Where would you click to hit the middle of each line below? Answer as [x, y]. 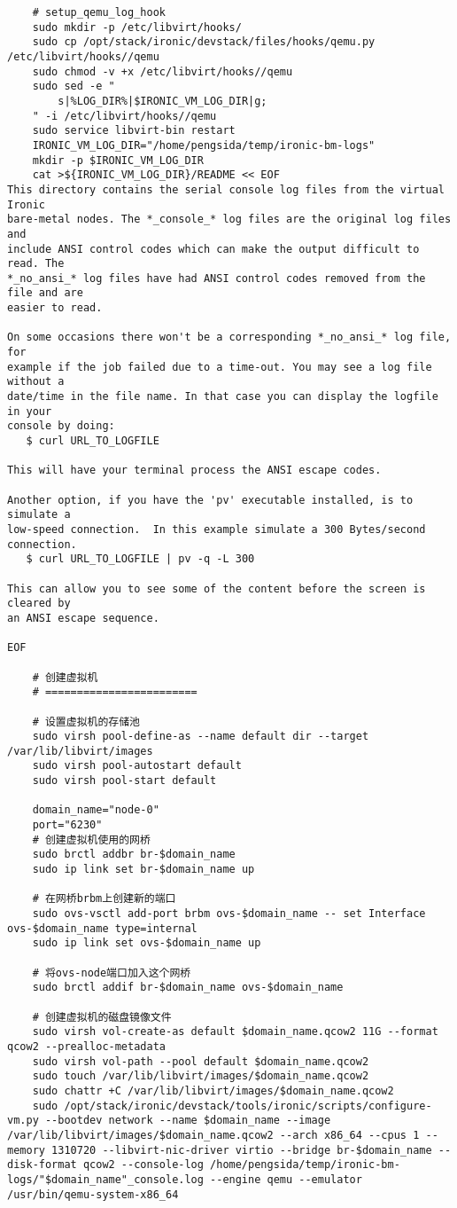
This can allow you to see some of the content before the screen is [217, 588]
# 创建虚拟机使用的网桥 [91, 839]
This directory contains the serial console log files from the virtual [226, 189]
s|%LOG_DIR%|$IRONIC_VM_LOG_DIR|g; [163, 101]
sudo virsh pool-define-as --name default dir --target [201, 737]
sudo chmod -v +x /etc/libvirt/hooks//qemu [163, 71]
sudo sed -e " [74, 86]
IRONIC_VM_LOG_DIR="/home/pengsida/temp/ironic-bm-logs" [204, 145]
